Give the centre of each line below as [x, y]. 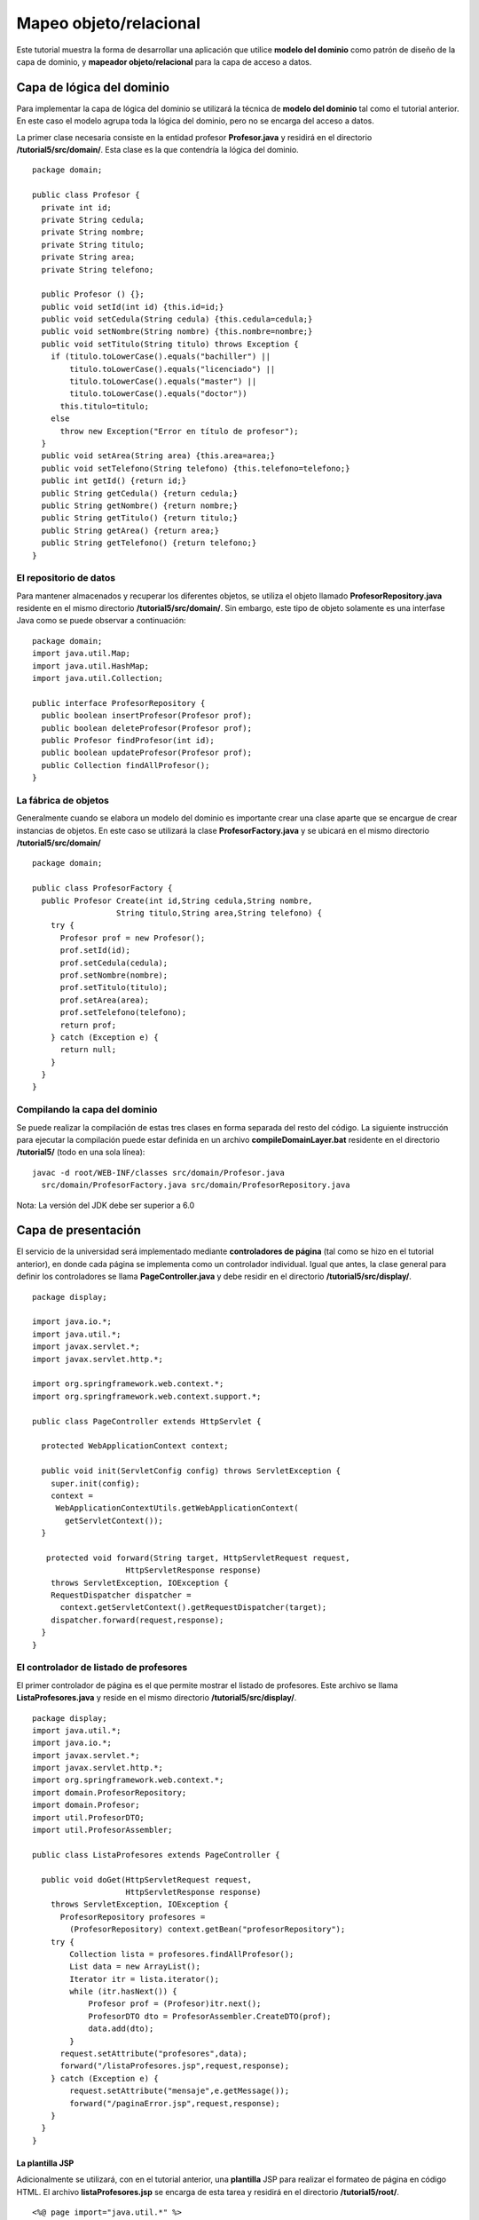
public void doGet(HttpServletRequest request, [147, 1879]
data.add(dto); [121, 2029]
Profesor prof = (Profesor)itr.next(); [175, 2004]
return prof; [88, 1025]
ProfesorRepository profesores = [133, 1917]
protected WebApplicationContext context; [135, 1446]
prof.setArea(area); [105, 1000]
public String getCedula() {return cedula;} [140, 493]
